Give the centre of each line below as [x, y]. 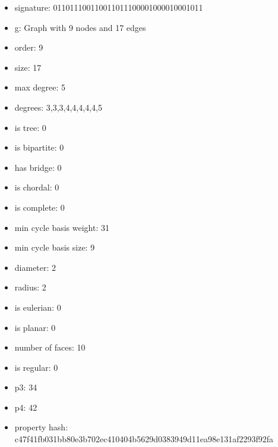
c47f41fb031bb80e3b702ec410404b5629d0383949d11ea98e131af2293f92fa [144, 439]
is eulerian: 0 [38, 307]
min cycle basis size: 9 [55, 247]
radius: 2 [30, 287]
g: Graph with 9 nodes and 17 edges [80, 27]
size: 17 [28, 67]
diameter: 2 [35, 267]
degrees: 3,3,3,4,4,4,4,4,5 [58, 107]
